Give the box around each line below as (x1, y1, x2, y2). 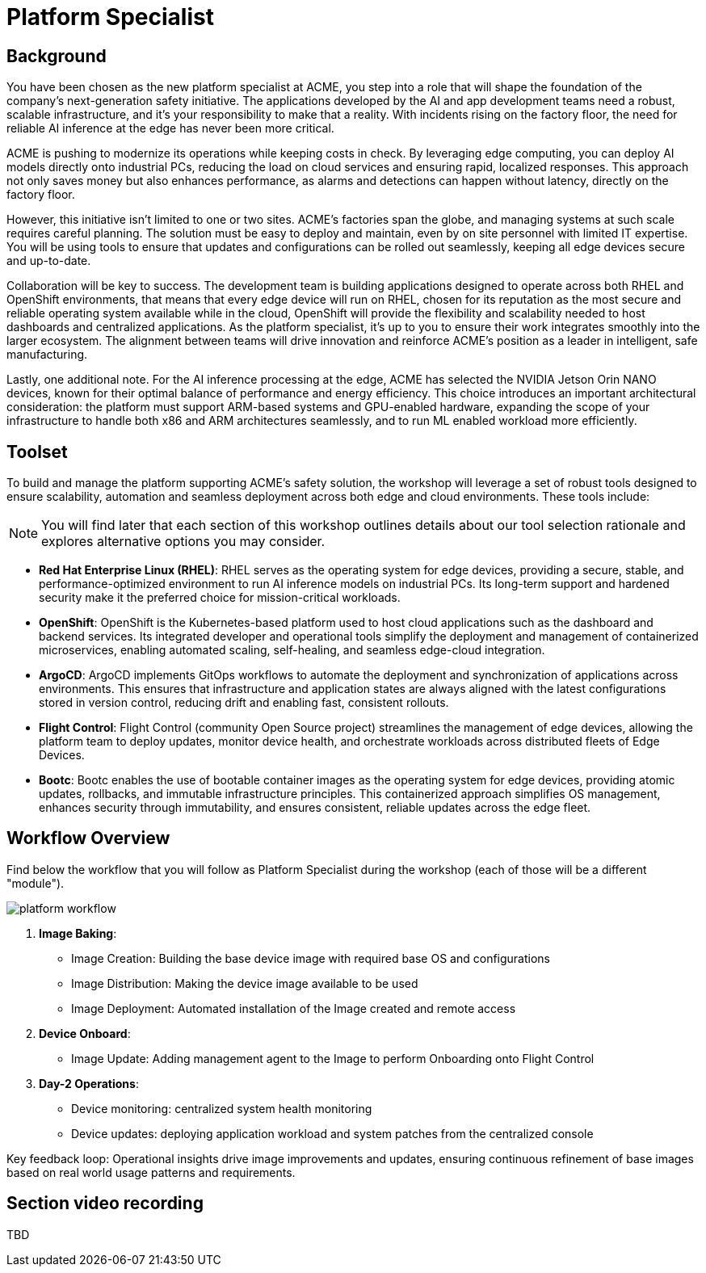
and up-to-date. (6, 254, 91, 268)
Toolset (6, 441, 68, 462)
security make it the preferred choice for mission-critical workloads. (39, 590, 401, 605)
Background (6, 45, 107, 66)
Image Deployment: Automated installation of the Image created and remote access (71, 1001, 516, 1015)
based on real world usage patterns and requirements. (6, 1165, 296, 1179)
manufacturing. (6, 347, 88, 362)
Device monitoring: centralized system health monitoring (71, 1101, 372, 1115)
